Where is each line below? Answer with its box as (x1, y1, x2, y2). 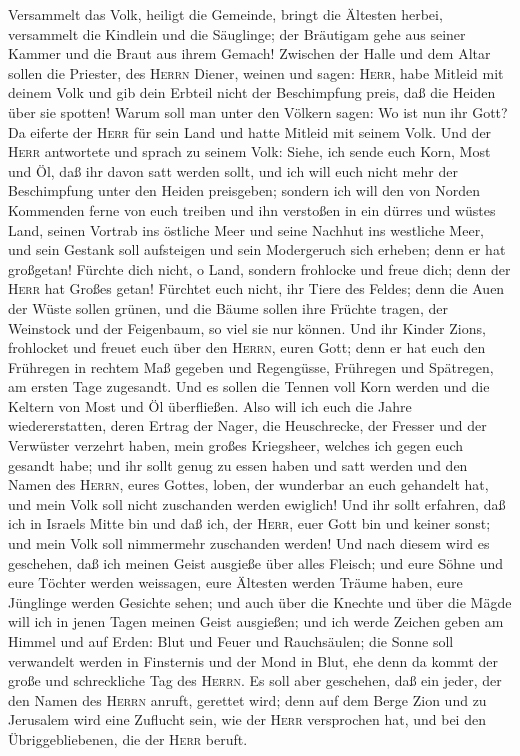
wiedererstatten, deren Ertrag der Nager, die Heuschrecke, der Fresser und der (8, 415, 487, 436)
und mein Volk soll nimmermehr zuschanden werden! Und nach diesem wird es (8, 533, 490, 554)
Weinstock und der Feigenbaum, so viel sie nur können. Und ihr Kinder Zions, (8, 317, 486, 338)
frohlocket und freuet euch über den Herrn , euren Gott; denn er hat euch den (8, 337, 486, 358)
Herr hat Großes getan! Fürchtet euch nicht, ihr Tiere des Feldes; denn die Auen (8, 278, 505, 299)
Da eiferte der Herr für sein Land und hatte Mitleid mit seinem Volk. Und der (8, 121, 492, 142)
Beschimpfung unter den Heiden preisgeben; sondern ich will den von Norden (8, 180, 480, 201)
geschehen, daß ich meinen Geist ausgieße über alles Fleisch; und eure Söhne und (8, 552, 504, 573)
